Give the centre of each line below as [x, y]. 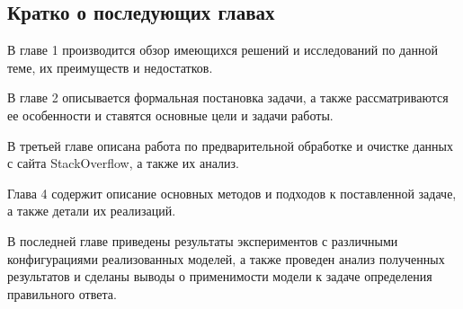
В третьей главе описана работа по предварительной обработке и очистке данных [230, 145]
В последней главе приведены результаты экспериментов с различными [203, 240]
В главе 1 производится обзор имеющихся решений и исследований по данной [223, 50]
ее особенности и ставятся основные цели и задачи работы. [170, 115]
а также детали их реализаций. [92, 211]
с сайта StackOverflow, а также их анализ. [123, 163]
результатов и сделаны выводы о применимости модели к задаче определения [220, 276]
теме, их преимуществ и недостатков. [110, 67]
